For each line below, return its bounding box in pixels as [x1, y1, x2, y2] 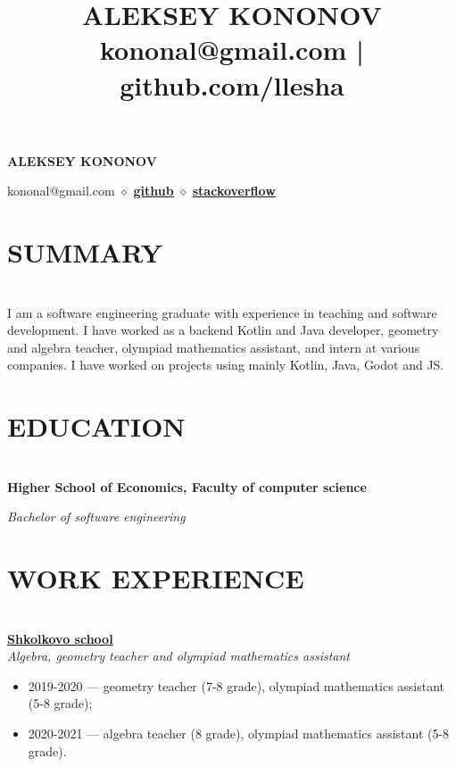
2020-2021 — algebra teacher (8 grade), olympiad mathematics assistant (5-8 [28, 724, 450, 743]
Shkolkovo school [7, 629, 113, 647]
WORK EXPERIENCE [7, 560, 304, 596]
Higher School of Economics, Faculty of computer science [7, 477, 367, 496]
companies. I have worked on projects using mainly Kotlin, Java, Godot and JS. [7, 355, 444, 374]
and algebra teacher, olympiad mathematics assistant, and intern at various [7, 338, 420, 356]
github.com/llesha [120, 66, 344, 103]
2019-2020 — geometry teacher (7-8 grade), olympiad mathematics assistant [28, 676, 445, 695]
